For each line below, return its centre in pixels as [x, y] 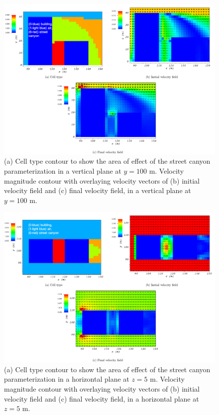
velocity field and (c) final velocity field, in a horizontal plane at [102, 398]
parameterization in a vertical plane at [63, 171]
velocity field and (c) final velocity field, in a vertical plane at [98, 190]
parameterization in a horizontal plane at [67, 379]
